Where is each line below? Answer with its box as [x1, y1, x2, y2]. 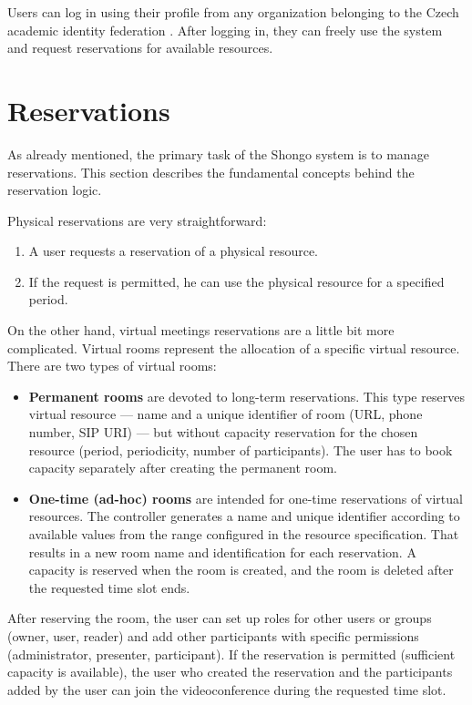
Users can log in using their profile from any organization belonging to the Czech [7, 3, 459, 21]
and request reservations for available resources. [7, 38, 273, 57]
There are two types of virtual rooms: [7, 356, 217, 375]
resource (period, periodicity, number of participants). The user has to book [28, 440, 453, 459]
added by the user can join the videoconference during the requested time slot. [7, 679, 446, 699]
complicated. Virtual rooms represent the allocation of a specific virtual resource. [7, 338, 460, 357]
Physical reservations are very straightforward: [7, 210, 267, 230]
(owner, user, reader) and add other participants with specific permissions [7, 626, 419, 645]
